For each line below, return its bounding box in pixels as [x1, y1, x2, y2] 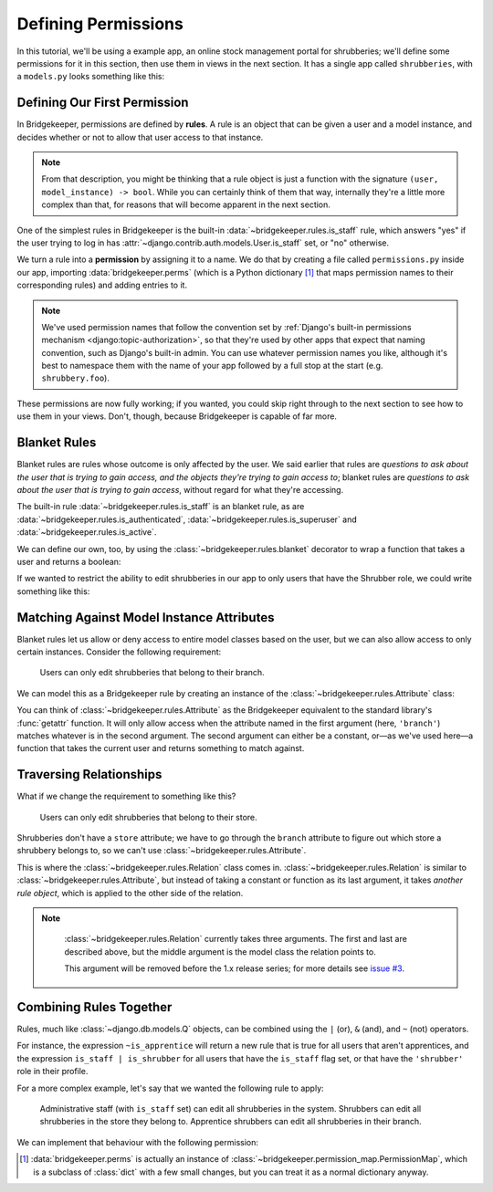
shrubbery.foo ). [41, 372, 110, 383]
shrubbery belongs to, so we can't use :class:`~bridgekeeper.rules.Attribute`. [16, 845, 307, 856]
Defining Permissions [16, 14, 184, 34]
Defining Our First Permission [16, 95, 189, 110]
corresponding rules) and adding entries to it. [16, 279, 187, 291]
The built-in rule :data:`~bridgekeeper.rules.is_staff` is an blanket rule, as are [16, 501, 305, 512]
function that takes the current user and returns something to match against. [16, 743, 305, 754]
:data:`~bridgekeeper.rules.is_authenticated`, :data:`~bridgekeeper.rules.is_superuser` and [16, 514, 358, 525]
